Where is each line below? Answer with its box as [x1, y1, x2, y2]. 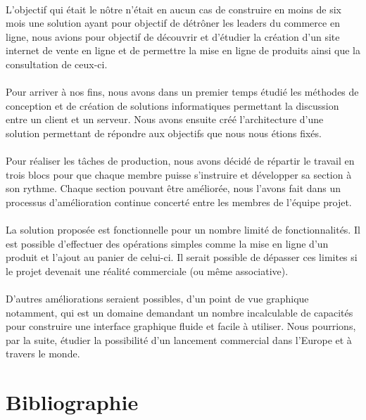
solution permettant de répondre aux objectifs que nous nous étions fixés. [6, 125, 322, 140]
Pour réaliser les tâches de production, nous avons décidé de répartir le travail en [6, 153, 355, 168]
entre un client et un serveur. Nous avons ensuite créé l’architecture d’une [6, 112, 324, 127]
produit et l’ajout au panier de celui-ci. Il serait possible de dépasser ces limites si [6, 250, 358, 265]
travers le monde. [6, 346, 80, 361]
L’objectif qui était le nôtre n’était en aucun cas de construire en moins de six [6, 1, 341, 16]
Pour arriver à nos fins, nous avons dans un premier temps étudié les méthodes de [6, 84, 359, 99]
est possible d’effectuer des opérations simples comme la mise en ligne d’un [6, 236, 329, 250]
